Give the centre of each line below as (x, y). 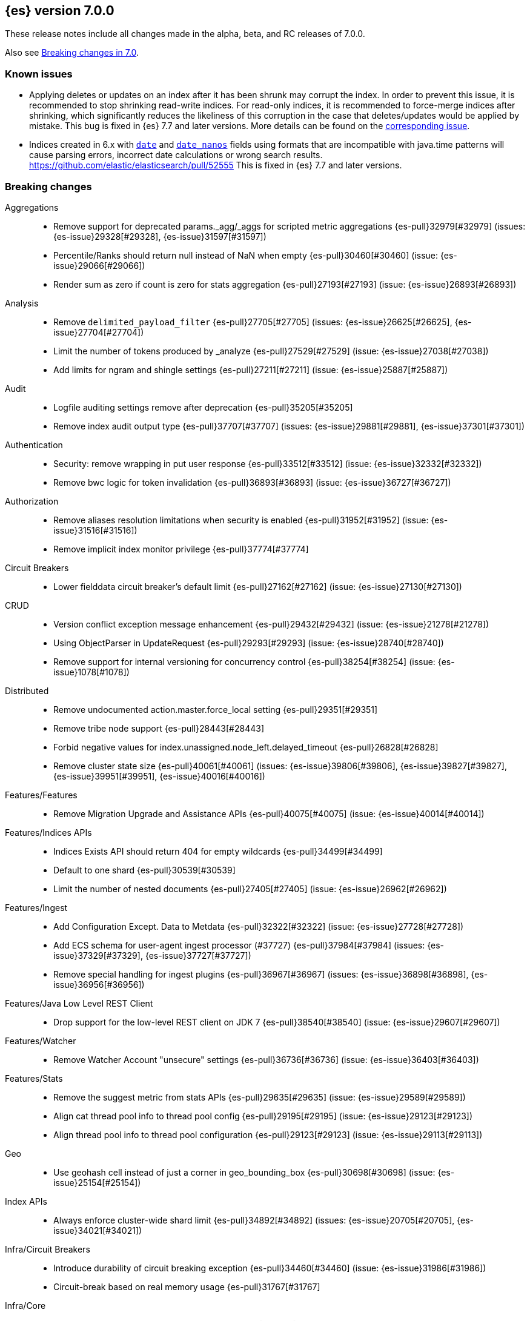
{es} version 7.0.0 (60, 11)
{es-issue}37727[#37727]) (198, 955)
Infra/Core (25, 1305)
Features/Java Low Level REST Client (79, 1003)
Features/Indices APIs (48, 832)
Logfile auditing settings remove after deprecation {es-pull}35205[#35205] (203, 407)
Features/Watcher (41, 1041)
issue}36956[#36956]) (99, 984)
